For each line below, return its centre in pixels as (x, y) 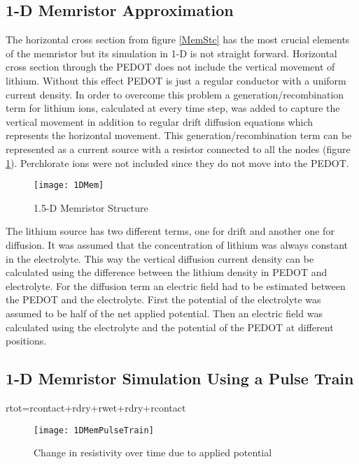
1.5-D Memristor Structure (91, 207)
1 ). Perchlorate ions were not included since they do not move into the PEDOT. (177, 162)
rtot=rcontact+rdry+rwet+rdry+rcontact (96, 407)
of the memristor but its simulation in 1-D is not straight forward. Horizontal (171, 53)
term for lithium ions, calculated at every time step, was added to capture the (173, 108)
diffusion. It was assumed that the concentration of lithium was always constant (177, 244)
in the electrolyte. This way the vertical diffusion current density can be (160, 258)
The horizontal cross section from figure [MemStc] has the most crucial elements (178, 39)
